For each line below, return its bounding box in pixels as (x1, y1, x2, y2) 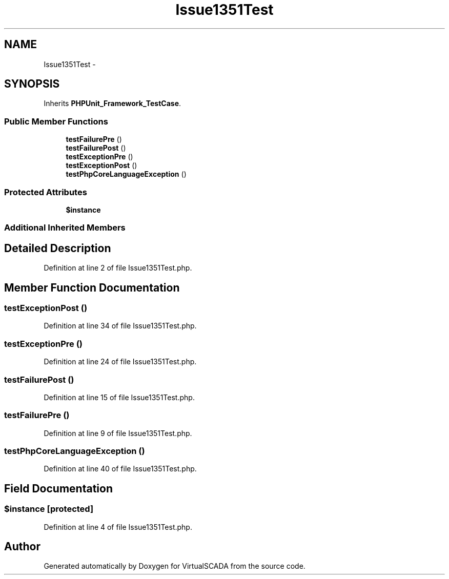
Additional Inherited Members (4, 222, 126, 233)
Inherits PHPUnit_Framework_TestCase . (44, 99, 181, 108)
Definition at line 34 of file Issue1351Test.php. (44, 321, 197, 330)
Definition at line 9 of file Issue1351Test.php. (44, 428, 192, 438)
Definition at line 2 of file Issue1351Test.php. (44, 263, 192, 273)
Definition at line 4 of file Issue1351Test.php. (44, 522, 192, 531)
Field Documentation (4, 482, 113, 495)
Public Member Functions (4, 116, 108, 127)
